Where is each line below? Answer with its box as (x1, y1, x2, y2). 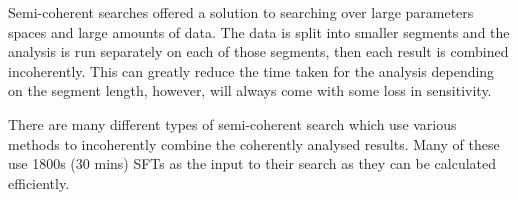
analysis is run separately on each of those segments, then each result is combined (8, 41, 509, 62)
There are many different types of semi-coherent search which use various (8, 113, 457, 134)
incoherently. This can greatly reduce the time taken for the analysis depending (8, 60, 495, 81)
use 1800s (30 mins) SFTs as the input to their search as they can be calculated (8, 153, 497, 174)
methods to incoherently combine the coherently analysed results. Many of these (8, 133, 500, 154)
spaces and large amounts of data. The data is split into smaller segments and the (8, 21, 510, 42)
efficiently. (8, 172, 70, 193)
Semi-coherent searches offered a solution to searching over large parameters (8, 2, 474, 22)
